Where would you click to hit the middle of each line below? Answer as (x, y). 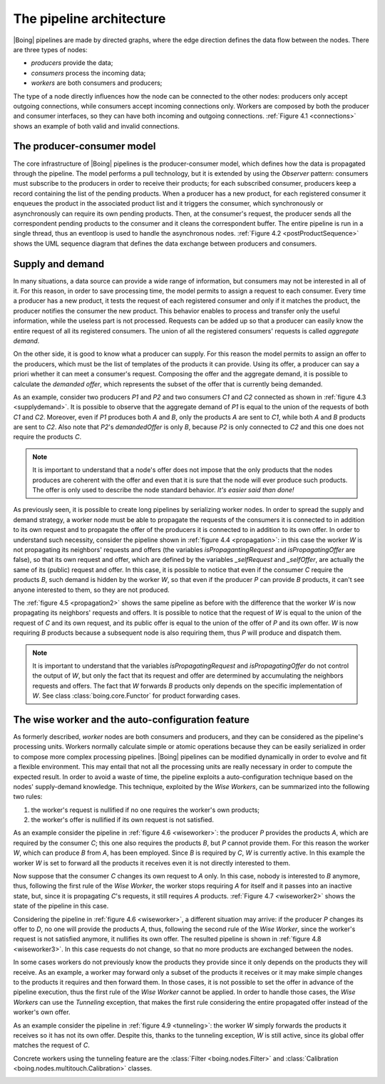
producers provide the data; (72, 63)
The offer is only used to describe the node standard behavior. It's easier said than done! (163, 490)
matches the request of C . (52, 1045)
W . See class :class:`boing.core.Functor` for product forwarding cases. (136, 696)
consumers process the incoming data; (88, 73)
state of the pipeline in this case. (61, 906)
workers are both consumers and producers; (97, 83)
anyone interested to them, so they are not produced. (92, 590)
